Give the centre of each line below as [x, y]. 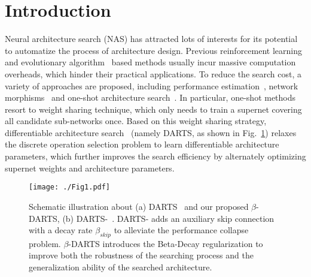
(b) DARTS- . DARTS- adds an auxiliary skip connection [168, 218]
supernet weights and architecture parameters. [90, 168]
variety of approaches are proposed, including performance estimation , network [152, 85]
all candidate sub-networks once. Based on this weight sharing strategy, [136, 121]
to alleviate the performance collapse [181, 230]
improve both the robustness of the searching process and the [141, 255]
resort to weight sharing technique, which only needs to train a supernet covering [153, 109]
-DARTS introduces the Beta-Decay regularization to [166, 243]
